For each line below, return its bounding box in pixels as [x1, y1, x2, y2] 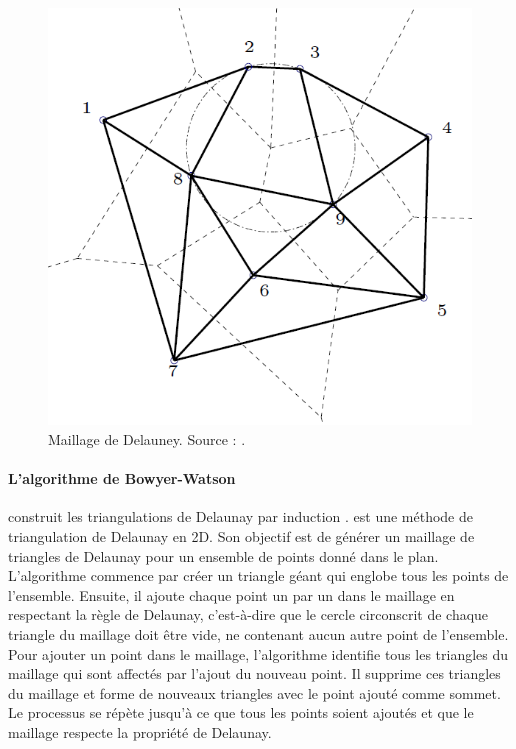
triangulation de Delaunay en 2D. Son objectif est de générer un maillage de [8, 525, 475, 546]
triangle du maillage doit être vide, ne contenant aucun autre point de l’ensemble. [8, 623, 509, 644]
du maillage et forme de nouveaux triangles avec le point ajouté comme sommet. [8, 682, 501, 703]
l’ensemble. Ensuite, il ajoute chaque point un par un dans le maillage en [8, 584, 455, 605]
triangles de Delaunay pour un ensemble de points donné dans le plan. [8, 545, 439, 566]
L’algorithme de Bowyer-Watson [8, 468, 236, 489]
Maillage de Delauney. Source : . [48, 428, 246, 449]
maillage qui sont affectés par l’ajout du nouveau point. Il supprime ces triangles [8, 663, 501, 684]
